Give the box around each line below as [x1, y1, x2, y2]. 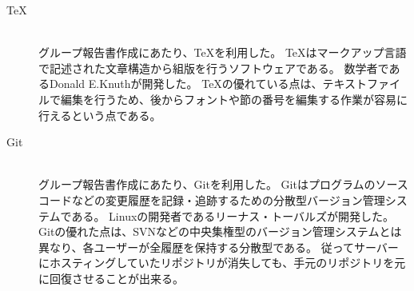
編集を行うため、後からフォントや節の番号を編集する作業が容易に [60, 90, 408, 107]
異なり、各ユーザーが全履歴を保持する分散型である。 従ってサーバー [38, 238, 399, 255]
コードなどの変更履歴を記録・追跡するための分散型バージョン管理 [38, 191, 385, 208]
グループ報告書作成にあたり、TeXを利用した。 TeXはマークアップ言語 [38, 44, 407, 61]
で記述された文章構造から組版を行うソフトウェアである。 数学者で [38, 59, 389, 76]
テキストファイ [322, 75, 401, 92]
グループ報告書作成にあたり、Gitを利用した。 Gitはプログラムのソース [38, 176, 408, 193]
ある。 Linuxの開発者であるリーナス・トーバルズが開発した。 [71, 207, 395, 224]
